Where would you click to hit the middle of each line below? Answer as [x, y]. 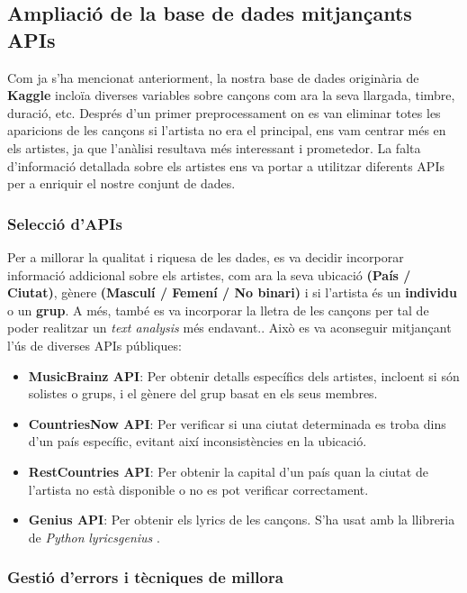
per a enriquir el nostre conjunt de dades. [121, 183]
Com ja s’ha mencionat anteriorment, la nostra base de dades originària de [213, 77]
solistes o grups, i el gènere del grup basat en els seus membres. [203, 393]
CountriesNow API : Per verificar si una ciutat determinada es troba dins [237, 423]
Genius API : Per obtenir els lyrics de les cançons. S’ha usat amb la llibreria [242, 520]
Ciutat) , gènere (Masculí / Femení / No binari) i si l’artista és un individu [232, 292]
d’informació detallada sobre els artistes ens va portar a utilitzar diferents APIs [226, 165]
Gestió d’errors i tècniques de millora [145, 577]
